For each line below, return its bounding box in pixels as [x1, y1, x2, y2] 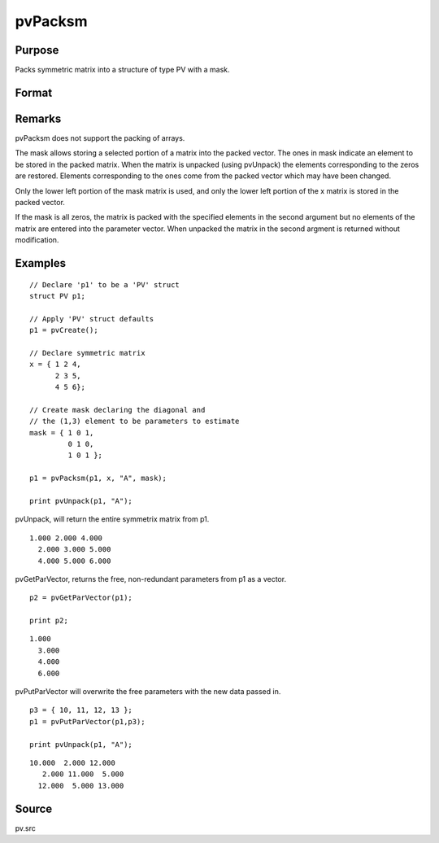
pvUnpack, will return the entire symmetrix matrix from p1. [15, 514, 210, 524]
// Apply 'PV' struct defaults [29, 314, 154, 323]
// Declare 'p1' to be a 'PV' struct [29, 280, 180, 289]
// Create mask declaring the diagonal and [29, 405, 206, 414]
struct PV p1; [29, 291, 85, 300]
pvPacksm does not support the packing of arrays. [15, 133, 185, 142]
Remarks [15, 111, 62, 125]
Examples [15, 256, 67, 270]
